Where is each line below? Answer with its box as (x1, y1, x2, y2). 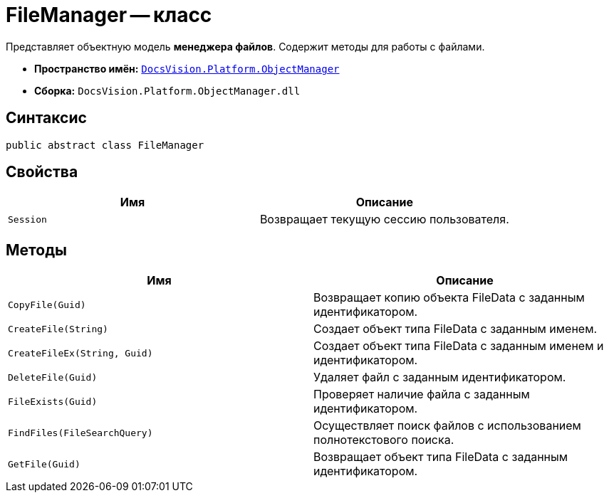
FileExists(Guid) (8, 396, 98, 407)
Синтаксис (6, 109, 87, 127)
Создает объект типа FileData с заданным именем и (313, 339, 604, 354)
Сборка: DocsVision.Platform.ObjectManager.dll (34, 84, 301, 97)
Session (8, 213, 47, 225)
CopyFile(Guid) (8, 299, 86, 310)
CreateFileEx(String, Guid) (8, 347, 153, 359)
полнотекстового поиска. (313, 433, 454, 447)
